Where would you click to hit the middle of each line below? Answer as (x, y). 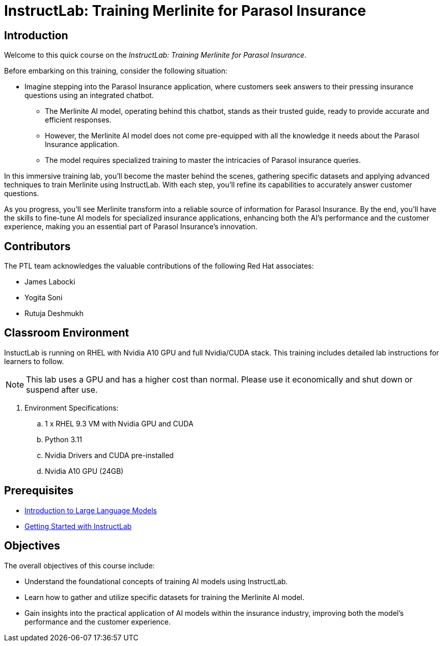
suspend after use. (62, 389)
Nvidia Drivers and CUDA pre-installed (109, 455)
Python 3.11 (64, 439)
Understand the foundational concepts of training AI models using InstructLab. (156, 581)
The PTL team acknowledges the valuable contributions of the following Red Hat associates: (159, 266)
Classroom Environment (67, 333)
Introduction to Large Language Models (91, 510)
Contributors (37, 246)
